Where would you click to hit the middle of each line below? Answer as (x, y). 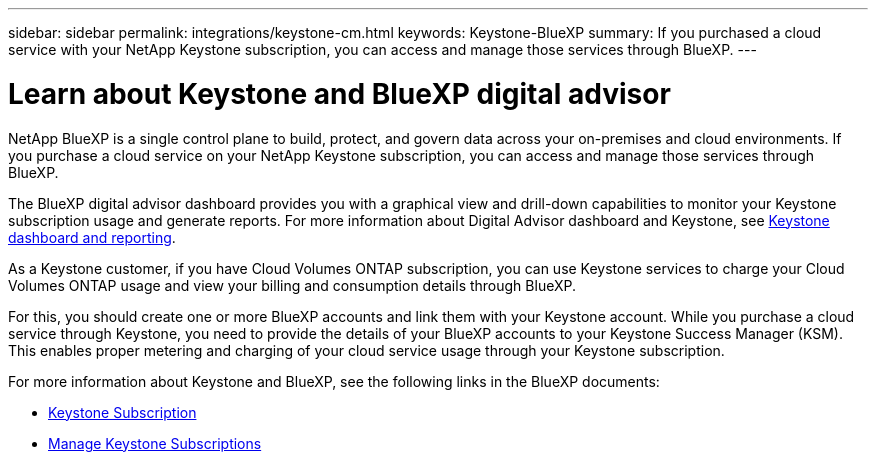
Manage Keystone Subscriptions (155, 443)
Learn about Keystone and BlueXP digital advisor (339, 93)
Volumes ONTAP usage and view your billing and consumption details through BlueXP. (292, 285)
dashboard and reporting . (92, 237)
